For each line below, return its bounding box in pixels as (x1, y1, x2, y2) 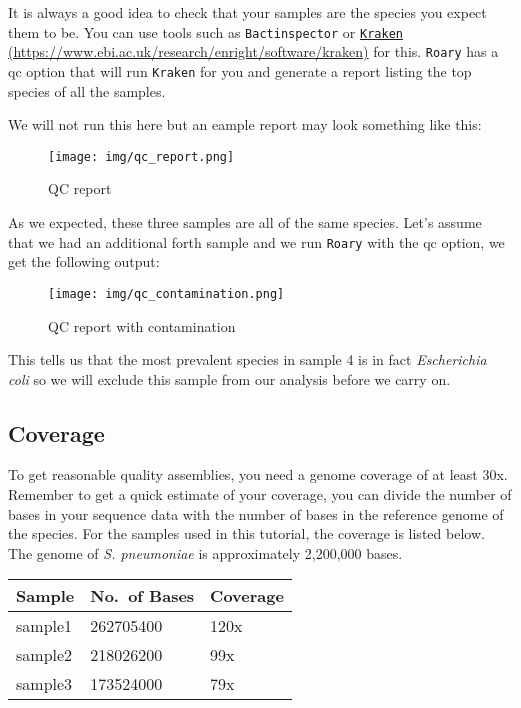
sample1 (16, 614, 73, 638)
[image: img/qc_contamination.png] (48, 286, 285, 301)
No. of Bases (90, 584, 195, 608)
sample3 (16, 672, 73, 696)
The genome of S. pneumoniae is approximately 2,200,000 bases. (8, 542, 403, 563)
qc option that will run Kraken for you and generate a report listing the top (8, 60, 472, 81)
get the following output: (8, 251, 160, 272)
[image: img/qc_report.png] (48, 149, 235, 164)
